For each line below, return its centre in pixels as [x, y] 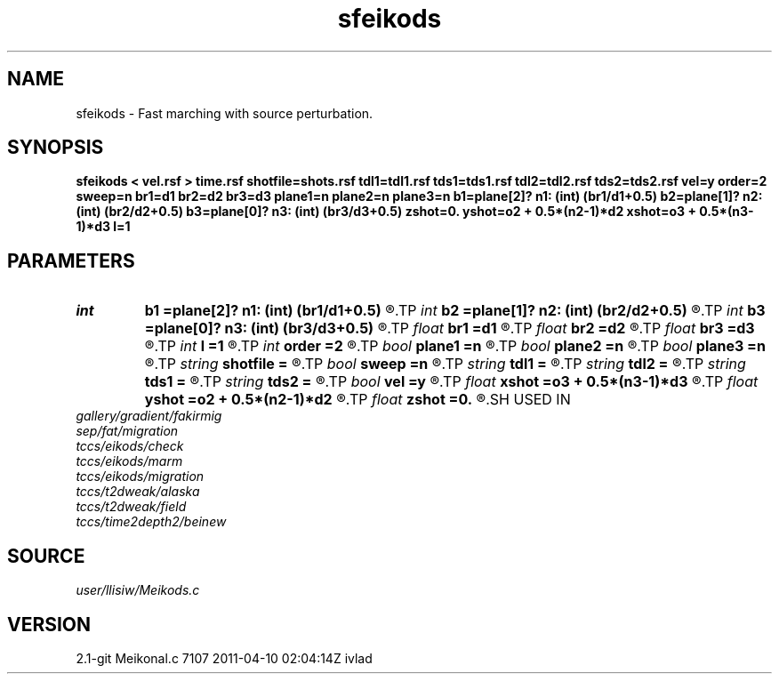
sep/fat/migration [127, 431]
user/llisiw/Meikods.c [138, 590]
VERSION [49, 624]
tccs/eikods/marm [129, 461]
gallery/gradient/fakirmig [149, 416]
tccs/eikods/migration [140, 477]
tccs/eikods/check [130, 446]
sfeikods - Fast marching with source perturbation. [225, 113]
